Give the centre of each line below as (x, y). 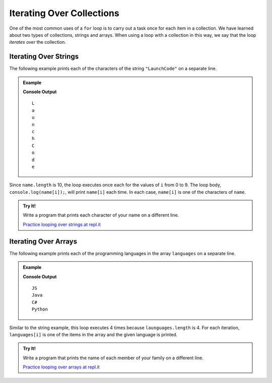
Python (40, 309)
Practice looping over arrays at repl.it (61, 367)
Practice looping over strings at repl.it (62, 224)
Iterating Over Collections (64, 13)
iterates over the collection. (38, 42)
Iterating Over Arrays (43, 241)
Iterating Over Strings (44, 57)
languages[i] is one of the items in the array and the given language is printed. (93, 334)
